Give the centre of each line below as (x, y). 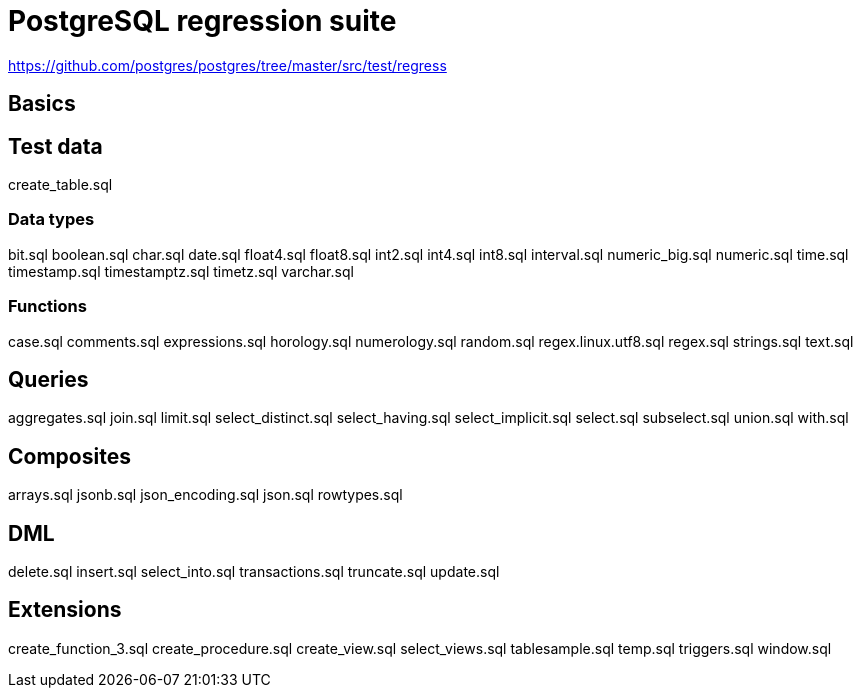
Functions (47, 306)
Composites (69, 456)
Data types (51, 219)
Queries (48, 379)
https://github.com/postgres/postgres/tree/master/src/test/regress (227, 65)
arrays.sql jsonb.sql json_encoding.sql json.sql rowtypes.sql (205, 495)
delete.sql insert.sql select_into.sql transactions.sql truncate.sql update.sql (254, 572)
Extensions (65, 610)
